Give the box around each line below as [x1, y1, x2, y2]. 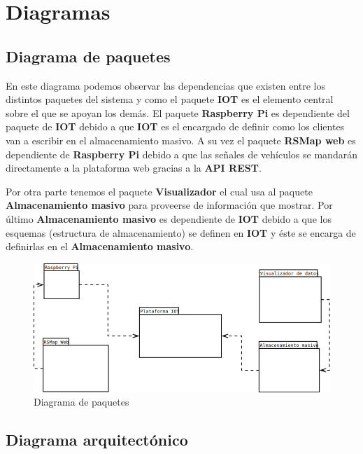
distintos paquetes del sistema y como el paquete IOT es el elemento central [6, 92, 334, 106]
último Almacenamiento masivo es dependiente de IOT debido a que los [6, 211, 332, 226]
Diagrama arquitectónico [6, 429, 188, 450]
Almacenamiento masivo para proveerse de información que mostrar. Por [6, 198, 333, 212]
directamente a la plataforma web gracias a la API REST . [6, 160, 262, 175]
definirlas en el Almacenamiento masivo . [6, 239, 194, 254]
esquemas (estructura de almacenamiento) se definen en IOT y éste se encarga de [6, 225, 356, 240]
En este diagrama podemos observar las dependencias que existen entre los [6, 78, 326, 92]
